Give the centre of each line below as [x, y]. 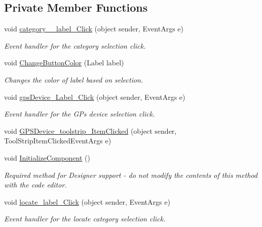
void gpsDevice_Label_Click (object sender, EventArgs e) [95, 97]
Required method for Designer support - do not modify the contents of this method [131, 175]
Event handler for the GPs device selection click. [80, 114]
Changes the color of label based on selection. [74, 79]
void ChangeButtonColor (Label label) [64, 63]
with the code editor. [35, 185]
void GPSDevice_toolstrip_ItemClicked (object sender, [90, 130]
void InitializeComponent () [47, 157]
